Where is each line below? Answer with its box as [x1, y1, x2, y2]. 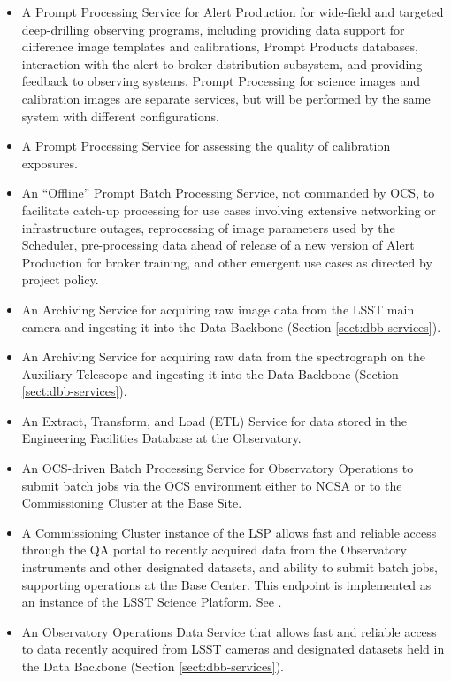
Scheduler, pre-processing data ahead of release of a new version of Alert [21, 236, 415, 254]
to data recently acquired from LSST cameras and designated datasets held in [21, 639, 445, 658]
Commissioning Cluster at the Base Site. [21, 493, 242, 512]
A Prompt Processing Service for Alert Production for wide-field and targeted [21, 3, 444, 20]
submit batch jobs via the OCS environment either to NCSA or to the [21, 476, 402, 494]
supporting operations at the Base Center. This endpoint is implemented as [21, 575, 432, 593]
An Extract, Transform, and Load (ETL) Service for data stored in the [21, 411, 407, 430]
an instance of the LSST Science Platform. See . [21, 593, 282, 611]
